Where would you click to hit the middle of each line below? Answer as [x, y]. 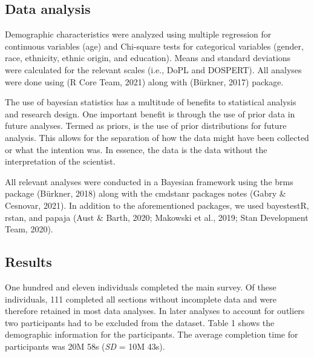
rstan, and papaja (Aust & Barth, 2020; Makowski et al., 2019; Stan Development [157, 217]
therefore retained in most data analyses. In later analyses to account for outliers [155, 311]
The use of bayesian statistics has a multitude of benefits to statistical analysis [151, 102]
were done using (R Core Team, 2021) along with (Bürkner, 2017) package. [144, 81]
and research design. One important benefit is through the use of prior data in [150, 113]
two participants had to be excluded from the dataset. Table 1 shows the [140, 322]
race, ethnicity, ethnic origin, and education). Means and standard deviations [148, 58]
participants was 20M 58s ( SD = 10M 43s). [85, 346]
